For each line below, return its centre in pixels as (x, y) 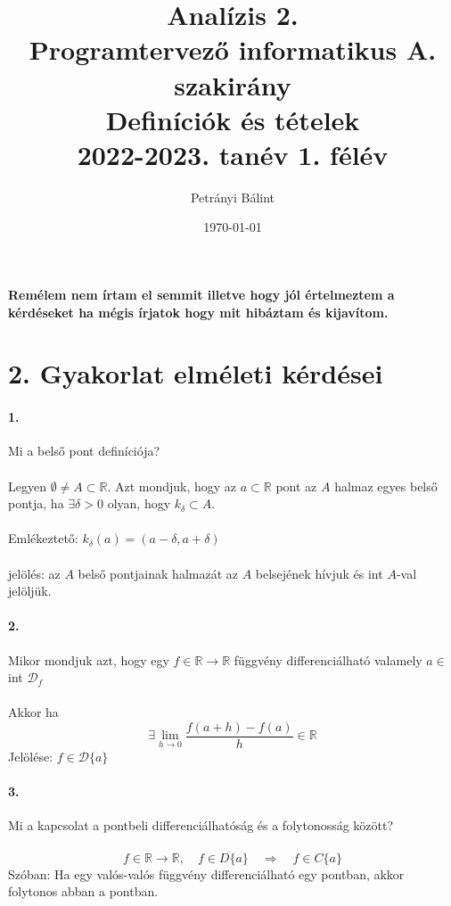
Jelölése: (31, 756)
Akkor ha (33, 712)
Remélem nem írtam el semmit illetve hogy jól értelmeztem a (201, 295)
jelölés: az (34, 573)
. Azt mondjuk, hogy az (172, 486)
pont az (296, 486)
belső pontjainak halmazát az (158, 573)
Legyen (27, 486)
